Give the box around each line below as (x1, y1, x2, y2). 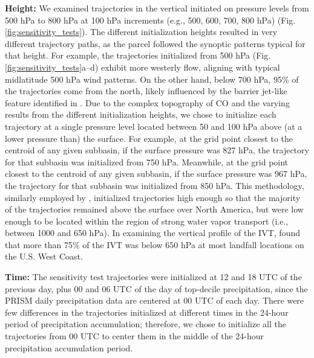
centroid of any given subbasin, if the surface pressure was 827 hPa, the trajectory (5, 144, 309, 156)
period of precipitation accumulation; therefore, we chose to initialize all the (5, 318, 286, 330)
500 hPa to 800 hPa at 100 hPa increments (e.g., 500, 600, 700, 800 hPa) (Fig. (5, 13, 296, 26)
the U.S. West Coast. (5, 250, 83, 263)
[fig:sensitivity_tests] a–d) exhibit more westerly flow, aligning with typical (5, 60, 280, 73)
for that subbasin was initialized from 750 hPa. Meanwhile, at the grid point (5, 155, 289, 168)
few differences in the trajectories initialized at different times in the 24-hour (5, 305, 289, 318)
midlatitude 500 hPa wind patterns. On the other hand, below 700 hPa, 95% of (5, 72, 299, 85)
